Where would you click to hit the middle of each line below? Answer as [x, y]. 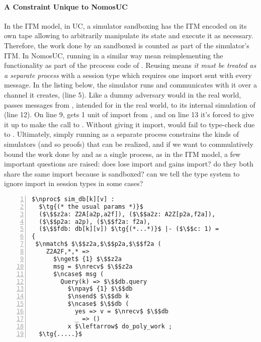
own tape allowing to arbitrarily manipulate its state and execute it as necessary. [129, 35]
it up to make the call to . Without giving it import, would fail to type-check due [129, 124]
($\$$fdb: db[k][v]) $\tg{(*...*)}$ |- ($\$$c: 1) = [129, 229]
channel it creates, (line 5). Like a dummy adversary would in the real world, [123, 94]
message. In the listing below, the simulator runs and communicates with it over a [130, 85]
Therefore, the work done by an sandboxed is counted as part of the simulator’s [127, 45]
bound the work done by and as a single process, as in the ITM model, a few [122, 154]
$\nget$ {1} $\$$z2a [87, 259]
